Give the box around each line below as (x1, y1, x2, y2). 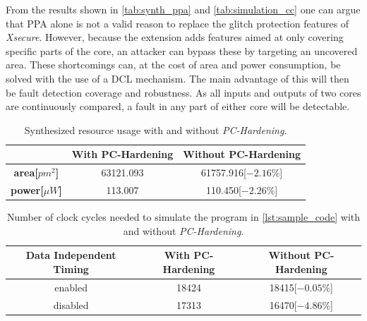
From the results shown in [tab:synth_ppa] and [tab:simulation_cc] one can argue (6, 2, 361, 16)
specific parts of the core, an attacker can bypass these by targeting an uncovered (6, 43, 358, 58)
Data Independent (25, 248, 116, 262)
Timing (53, 261, 89, 276)
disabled (53, 297, 89, 312)
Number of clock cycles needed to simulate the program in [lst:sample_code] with (6, 210, 361, 224)
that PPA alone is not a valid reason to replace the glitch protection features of (6, 16, 349, 30)
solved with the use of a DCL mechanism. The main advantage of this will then (6, 71, 349, 85)
